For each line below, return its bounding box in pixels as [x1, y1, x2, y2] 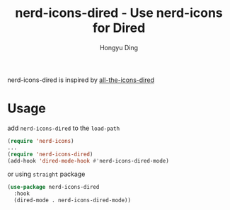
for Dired [92, 20, 146, 36]
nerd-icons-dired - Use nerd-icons [15, 5, 223, 21]
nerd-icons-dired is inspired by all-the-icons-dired [7, 76, 154, 84]
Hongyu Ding [99, 43, 139, 52]
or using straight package [7, 170, 86, 178]
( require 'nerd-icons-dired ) [7, 151, 93, 158]
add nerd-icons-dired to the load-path [7, 124, 120, 132]
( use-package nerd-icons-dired [7, 184, 100, 191]
